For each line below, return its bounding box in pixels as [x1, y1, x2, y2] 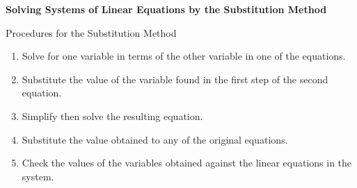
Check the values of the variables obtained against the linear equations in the [22, 155, 352, 170]
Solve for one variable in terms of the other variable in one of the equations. [22, 49, 346, 63]
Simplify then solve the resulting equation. [22, 108, 203, 123]
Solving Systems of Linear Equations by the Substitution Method [6, 2, 327, 16]
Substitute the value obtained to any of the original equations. [22, 132, 288, 146]
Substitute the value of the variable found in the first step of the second [22, 71, 328, 86]
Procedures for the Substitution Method [6, 25, 177, 40]
